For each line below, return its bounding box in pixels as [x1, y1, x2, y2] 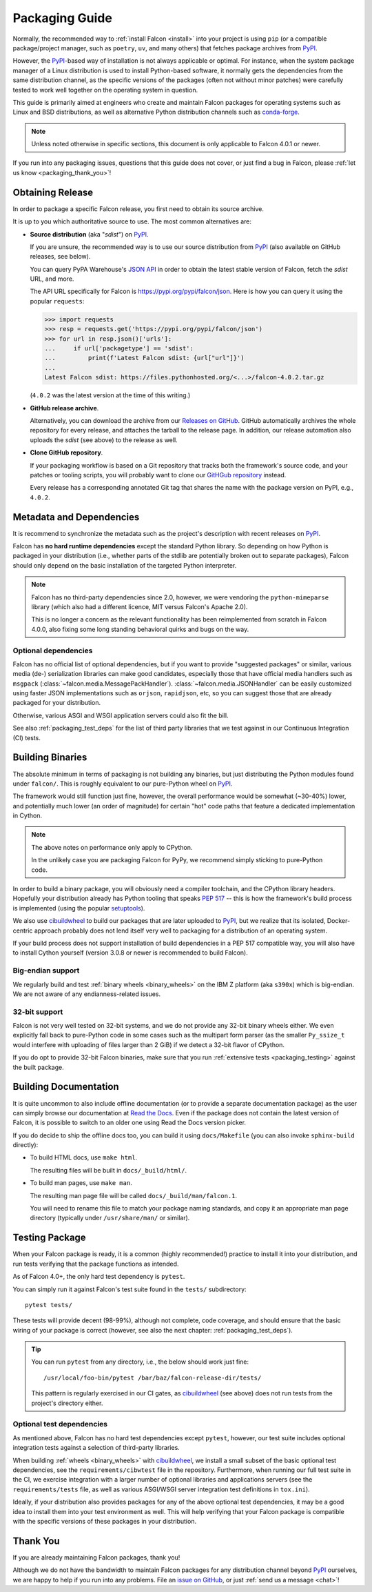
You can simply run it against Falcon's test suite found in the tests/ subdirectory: [12, 1285, 247, 1293]
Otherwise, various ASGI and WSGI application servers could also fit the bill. [12, 711, 229, 719]
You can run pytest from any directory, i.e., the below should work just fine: [31, 1357, 249, 1366]
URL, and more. [30, 275, 74, 283]
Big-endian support [12, 966, 80, 975]
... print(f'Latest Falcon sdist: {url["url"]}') [44, 354, 245, 362]
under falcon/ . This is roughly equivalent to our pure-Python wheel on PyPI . [12, 779, 233, 788]
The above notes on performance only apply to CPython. [31, 843, 193, 851]
